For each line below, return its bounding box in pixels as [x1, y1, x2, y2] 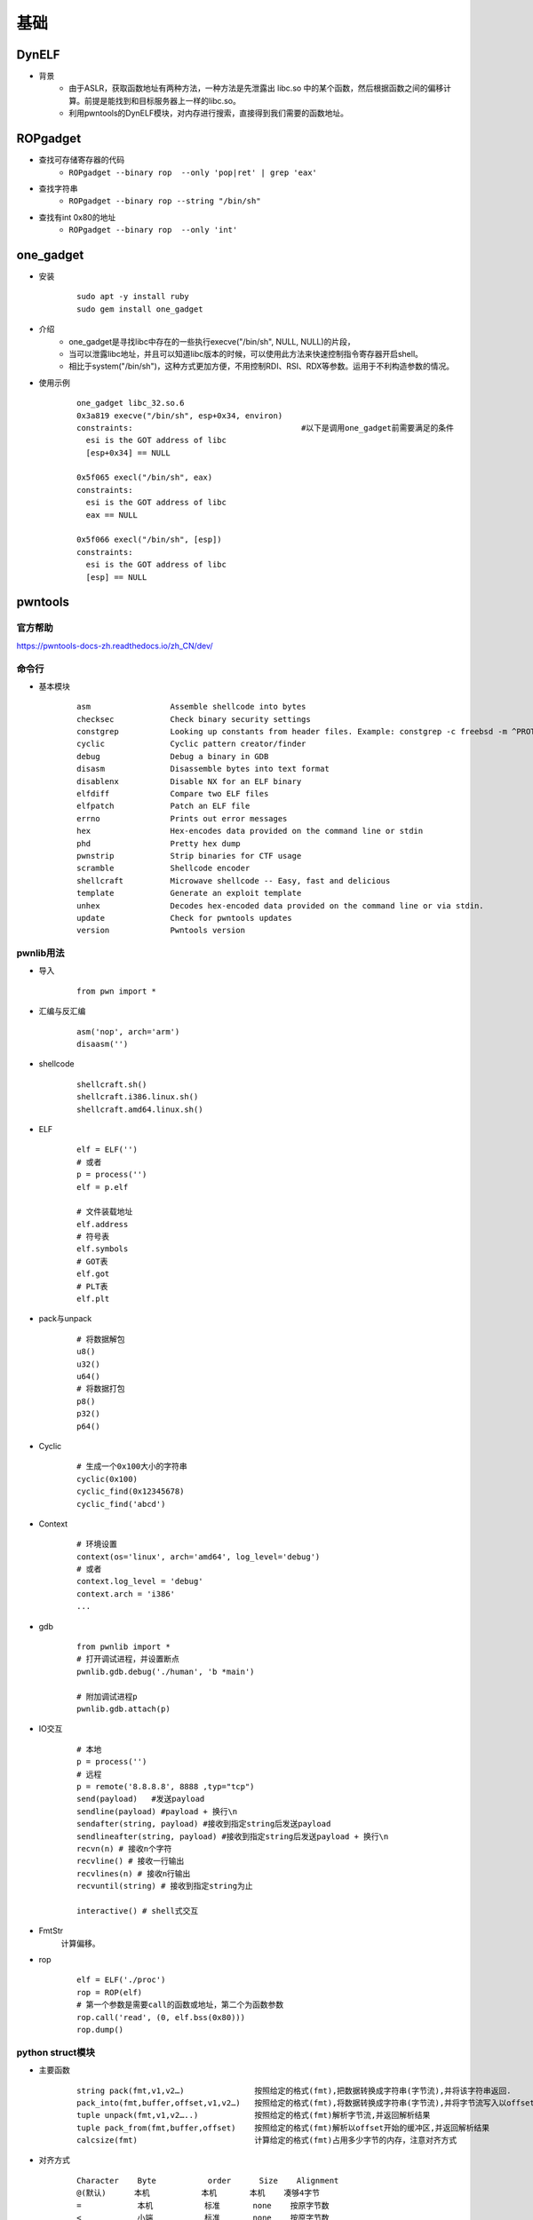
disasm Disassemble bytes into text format [76, 764, 330, 774]
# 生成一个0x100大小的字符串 [76, 1462, 188, 1471]
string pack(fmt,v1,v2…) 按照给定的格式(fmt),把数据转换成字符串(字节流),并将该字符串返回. [76, 2085, 512, 2096]
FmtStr [38, 1925, 64, 1936]
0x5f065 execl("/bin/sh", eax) [76, 472, 213, 483]
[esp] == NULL [85, 572, 147, 582]
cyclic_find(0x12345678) [76, 1487, 185, 1496]
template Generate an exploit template [76, 888, 302, 899]
